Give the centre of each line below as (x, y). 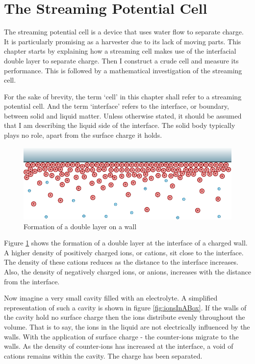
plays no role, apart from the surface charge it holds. (83, 135)
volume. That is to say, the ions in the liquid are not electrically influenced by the (127, 326)
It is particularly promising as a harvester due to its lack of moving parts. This (123, 41)
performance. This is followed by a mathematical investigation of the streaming (123, 70)
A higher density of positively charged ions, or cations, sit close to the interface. (124, 252)
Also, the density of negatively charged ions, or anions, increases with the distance (127, 272)
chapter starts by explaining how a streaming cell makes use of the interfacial (120, 51)
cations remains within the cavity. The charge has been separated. (103, 355)
